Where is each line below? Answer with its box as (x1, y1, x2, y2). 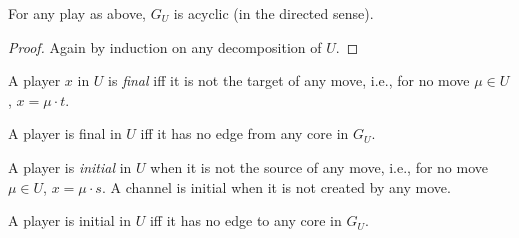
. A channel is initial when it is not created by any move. (101, 176, 451, 197)
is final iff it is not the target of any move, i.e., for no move (108, 70, 470, 91)
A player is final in (8, 123, 122, 144)
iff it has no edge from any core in (140, 123, 349, 144)
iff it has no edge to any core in (149, 210, 342, 231)
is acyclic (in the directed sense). (173, 3, 374, 23)
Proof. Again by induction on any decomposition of (8, 36, 322, 57)
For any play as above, (8, 3, 146, 23)
